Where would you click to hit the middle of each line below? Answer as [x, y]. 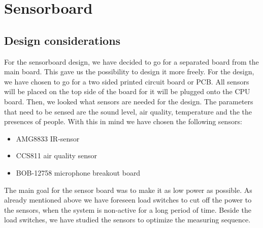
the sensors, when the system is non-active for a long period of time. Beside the [128, 209]
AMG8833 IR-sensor [48, 138]
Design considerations [62, 40]
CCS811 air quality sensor [57, 155]
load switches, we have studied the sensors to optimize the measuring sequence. [127, 220]
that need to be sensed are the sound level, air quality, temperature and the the [128, 111]
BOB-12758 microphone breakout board [78, 172]
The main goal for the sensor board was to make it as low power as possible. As [128, 190]
